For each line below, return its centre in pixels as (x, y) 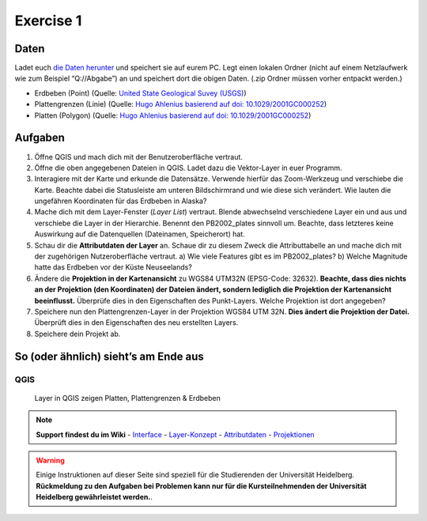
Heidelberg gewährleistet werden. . (94, 497)
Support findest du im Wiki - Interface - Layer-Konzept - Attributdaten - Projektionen (176, 434)
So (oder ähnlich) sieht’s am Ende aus (110, 356)
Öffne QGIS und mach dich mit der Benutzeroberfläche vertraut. (138, 157)
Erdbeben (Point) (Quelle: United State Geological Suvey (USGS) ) (140, 93)
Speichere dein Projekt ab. (77, 334)
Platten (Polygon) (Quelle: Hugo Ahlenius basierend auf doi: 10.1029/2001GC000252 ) (173, 115)
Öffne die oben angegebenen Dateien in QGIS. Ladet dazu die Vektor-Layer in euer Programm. (188, 168)
